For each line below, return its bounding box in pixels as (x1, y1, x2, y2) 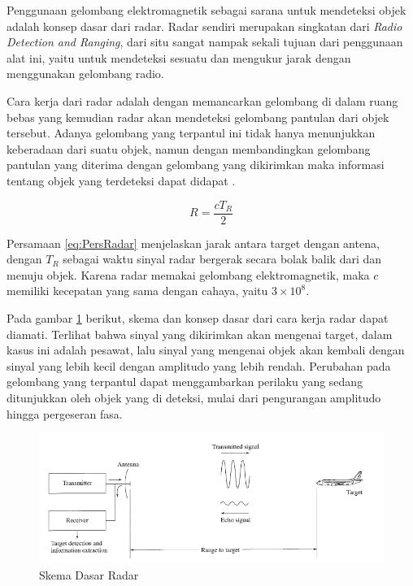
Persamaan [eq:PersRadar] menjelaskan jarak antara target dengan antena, (7, 234, 380, 251)
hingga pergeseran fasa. (7, 405, 123, 422)
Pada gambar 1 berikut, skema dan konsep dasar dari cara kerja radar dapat (7, 309, 389, 326)
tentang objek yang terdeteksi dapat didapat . (7, 171, 236, 189)
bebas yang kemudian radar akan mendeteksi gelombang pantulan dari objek (7, 108, 389, 125)
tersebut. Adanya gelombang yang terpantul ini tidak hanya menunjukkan (7, 124, 376, 141)
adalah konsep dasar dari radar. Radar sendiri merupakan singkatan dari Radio (7, 17, 402, 34)
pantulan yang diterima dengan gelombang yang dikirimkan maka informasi (7, 156, 385, 173)
